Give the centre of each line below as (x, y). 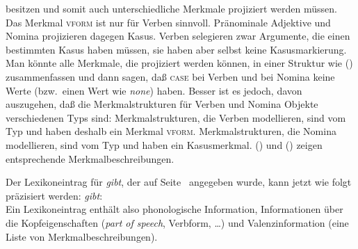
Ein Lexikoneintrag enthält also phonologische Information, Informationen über (174, 209)
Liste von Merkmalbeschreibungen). (82, 236)
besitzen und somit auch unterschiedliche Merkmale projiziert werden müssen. (171, 8)
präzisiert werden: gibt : (54, 195)
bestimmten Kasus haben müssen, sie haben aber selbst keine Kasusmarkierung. (176, 49)
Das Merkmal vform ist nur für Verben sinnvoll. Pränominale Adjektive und (168, 22)
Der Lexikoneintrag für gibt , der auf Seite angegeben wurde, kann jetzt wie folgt (179, 182)
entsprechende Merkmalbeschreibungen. (90, 158)
